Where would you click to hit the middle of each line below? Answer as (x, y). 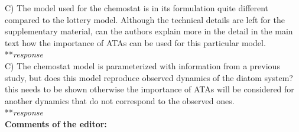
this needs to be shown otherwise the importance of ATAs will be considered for (149, 89)
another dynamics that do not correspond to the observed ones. (120, 100)
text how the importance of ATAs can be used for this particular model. (135, 42)
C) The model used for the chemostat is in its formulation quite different (137, 8)
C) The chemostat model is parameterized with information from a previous (142, 65)
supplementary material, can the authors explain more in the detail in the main (149, 31)
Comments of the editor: (56, 123)
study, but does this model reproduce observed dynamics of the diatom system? (149, 77)
